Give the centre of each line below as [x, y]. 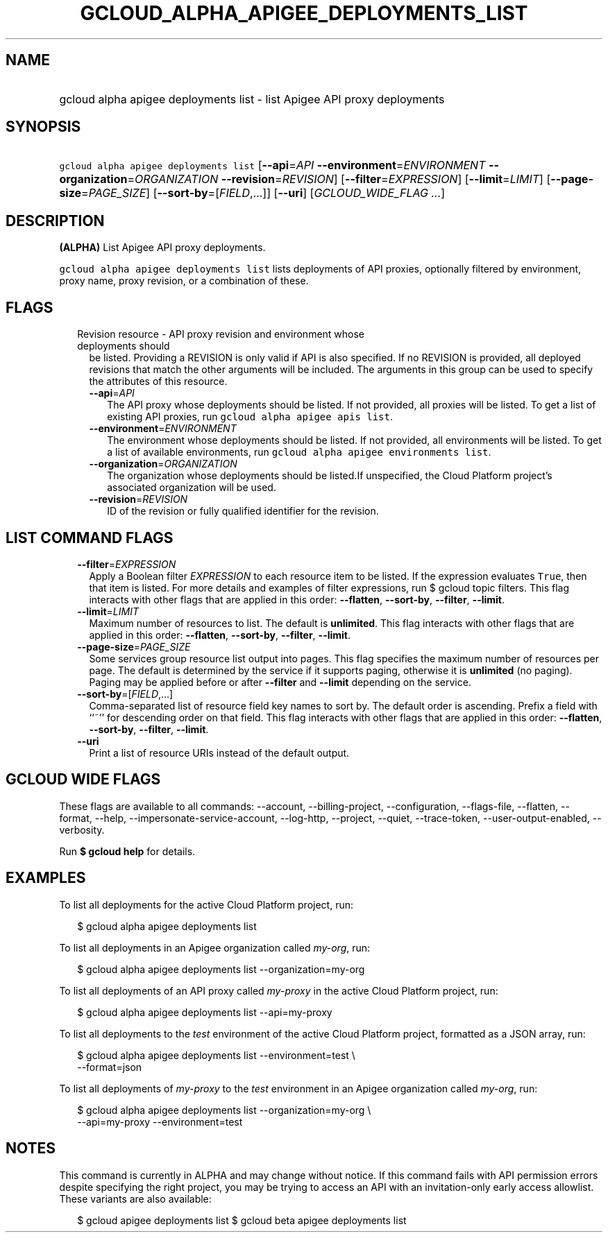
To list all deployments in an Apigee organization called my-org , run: [215, 947]
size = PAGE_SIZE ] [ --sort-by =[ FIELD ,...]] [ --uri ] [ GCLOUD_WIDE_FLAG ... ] [252, 193]
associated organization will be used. [192, 488]
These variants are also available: [135, 1198]
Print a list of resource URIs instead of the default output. [219, 753]
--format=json [110, 1067]
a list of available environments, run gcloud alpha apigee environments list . [299, 452]
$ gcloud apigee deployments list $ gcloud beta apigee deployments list [242, 1220]
